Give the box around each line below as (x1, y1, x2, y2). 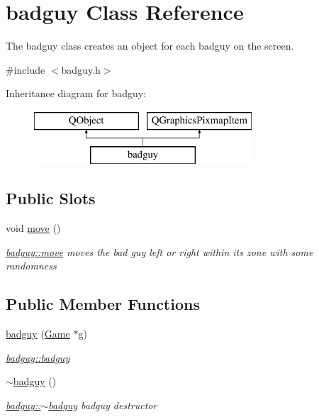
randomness (6, 258, 57, 273)
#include (6, 62, 45, 77)
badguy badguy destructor (48, 398, 157, 413)
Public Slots (6, 187, 96, 209)
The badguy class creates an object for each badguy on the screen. (6, 38, 294, 53)
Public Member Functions (6, 293, 200, 315)
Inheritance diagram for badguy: (6, 86, 147, 101)
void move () (6, 221, 61, 235)
